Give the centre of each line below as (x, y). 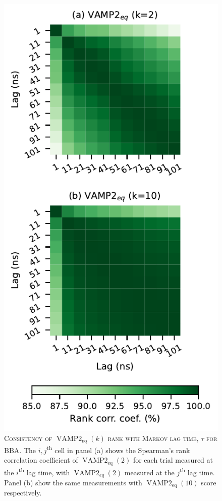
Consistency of (28, 438)
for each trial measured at (173, 460)
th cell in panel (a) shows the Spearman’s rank (118, 449)
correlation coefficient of (41, 460)
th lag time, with (44, 471)
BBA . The (20, 450)
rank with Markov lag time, (153, 438)
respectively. (23, 493)
